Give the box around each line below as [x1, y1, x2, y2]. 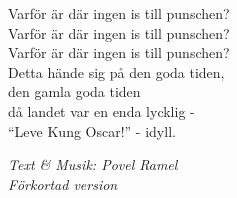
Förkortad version [8, 173, 118, 194]
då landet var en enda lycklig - [8, 100, 195, 121]
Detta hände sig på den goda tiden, [8, 61, 225, 82]
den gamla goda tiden [8, 81, 141, 102]
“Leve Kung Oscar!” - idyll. [8, 120, 176, 141]
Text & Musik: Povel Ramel [8, 154, 178, 175]
